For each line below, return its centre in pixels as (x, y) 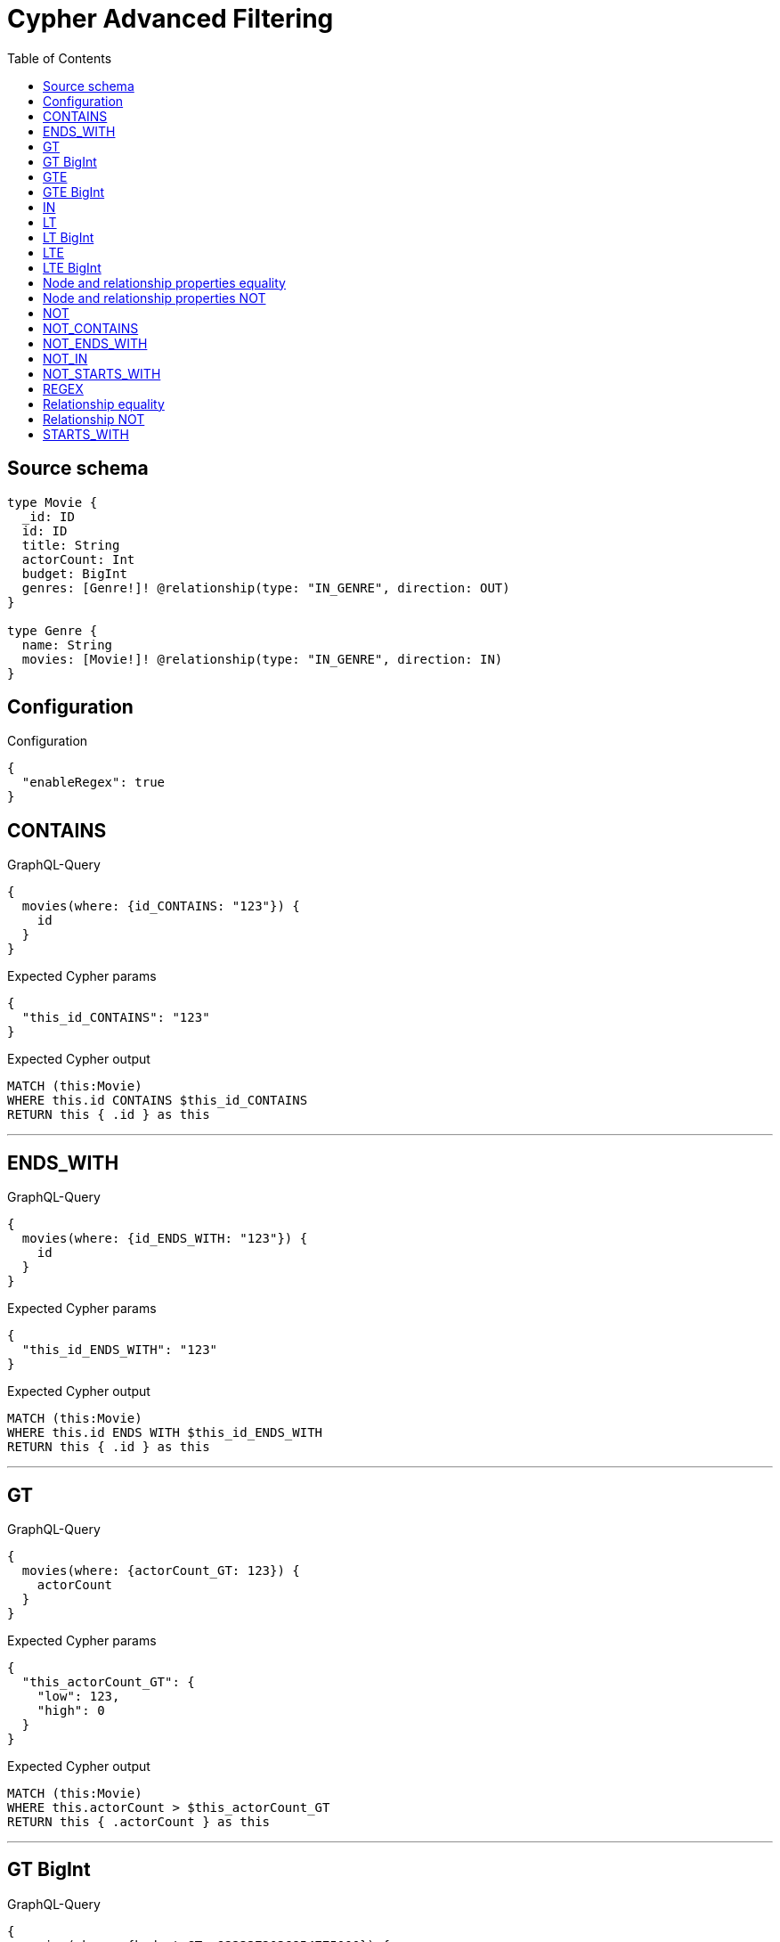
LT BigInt (69, 237)
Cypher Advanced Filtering (171, 19)
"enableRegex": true (93, 783)
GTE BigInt (74, 192)
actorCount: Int (78, 559)
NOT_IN (65, 358)
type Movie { (53, 502)
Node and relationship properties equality (164, 282)
